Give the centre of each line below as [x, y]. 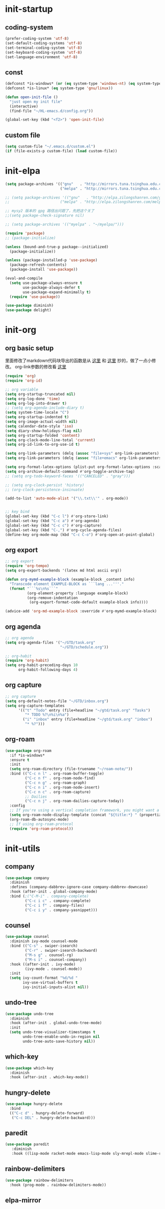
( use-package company [27, 878]
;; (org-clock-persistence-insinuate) [45, 490]
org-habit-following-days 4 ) [48, 670]
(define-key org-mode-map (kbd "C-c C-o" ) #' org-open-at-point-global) [80, 534]
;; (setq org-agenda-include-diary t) [45, 408]
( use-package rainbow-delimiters [39, 1180]
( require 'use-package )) [35, 297]
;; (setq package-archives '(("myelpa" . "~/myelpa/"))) [65, 225]
